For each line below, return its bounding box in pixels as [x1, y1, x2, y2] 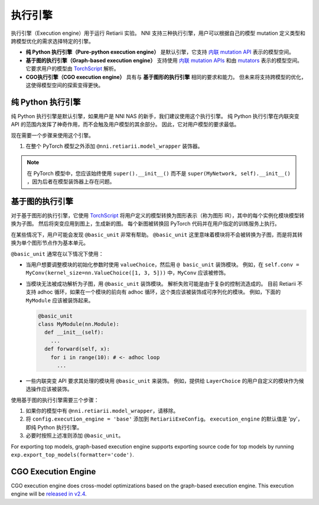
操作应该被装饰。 [30, 386, 73, 393]
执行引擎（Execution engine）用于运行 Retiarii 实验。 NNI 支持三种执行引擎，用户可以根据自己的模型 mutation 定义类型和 [11, 30, 305, 37]
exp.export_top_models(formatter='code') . [11, 451, 134, 458]
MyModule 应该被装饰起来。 [25, 297, 94, 304]
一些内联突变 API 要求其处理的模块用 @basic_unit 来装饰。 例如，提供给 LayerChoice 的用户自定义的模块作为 [25, 377, 300, 384]
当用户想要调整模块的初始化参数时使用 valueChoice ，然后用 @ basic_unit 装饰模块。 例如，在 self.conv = [25, 261, 300, 268]
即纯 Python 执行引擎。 [25, 423, 83, 431]
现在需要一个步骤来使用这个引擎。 [11, 132, 94, 139]
